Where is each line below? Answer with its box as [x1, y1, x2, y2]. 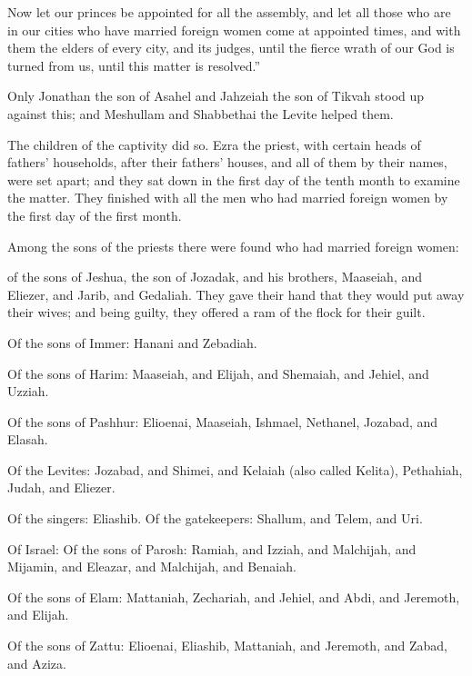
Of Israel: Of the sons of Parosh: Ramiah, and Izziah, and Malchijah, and [7, 539, 417, 558]
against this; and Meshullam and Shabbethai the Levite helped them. [7, 104, 394, 123]
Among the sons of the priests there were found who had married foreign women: [7, 236, 459, 255]
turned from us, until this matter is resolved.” [7, 55, 261, 75]
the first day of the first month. [7, 205, 182, 224]
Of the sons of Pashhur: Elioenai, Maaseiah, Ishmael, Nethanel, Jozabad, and [7, 412, 438, 431]
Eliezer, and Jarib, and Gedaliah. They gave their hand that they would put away [7, 284, 465, 303]
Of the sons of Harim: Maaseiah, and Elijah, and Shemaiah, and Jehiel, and [7, 363, 429, 383]
